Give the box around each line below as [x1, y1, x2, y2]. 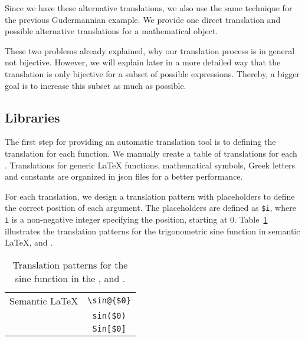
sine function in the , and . [15, 271, 126, 285]
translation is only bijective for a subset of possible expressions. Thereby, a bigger [5, 67, 300, 80]
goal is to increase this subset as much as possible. [5, 79, 186, 91]
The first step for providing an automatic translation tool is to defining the [5, 135, 276, 148]
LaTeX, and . [5, 236, 53, 249]
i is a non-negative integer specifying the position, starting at [5, 213, 228, 225]
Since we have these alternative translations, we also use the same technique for [5, 2, 293, 14]
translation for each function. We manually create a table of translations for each [5, 147, 297, 159]
